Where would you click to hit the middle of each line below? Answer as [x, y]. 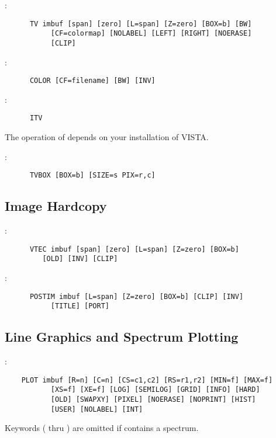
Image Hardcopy [56, 206]
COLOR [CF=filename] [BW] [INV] [92, 81]
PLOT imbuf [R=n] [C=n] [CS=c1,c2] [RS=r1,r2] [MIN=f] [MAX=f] [147, 380]
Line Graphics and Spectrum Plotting [122, 337]
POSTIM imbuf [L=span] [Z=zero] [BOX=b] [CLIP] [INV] [137, 296]
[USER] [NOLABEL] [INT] [97, 409]
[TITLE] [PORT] [80, 306]
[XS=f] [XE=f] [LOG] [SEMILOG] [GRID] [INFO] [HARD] [155, 390]
